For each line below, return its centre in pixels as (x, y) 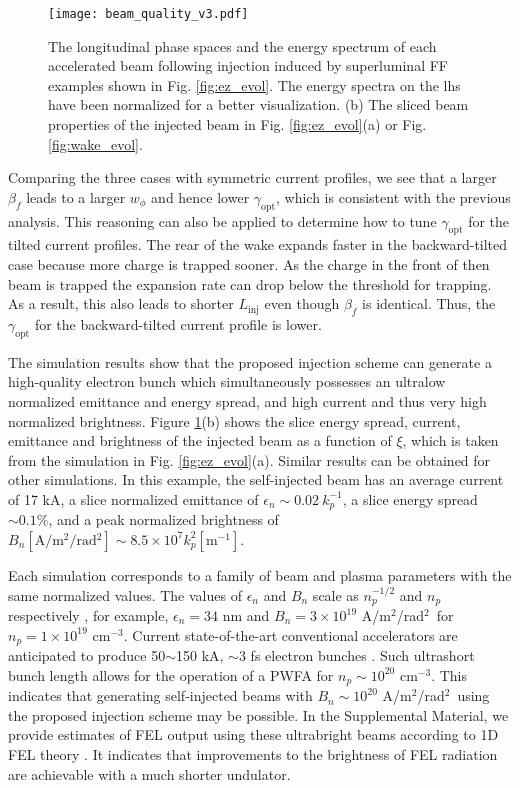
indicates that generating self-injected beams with (160, 695)
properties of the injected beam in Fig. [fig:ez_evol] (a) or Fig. (237, 124)
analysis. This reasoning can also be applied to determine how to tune (222, 220)
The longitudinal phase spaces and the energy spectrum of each (242, 45)
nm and (246, 615)
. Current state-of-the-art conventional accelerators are (290, 634)
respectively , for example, (88, 615)
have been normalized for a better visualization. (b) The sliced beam (258, 104)
